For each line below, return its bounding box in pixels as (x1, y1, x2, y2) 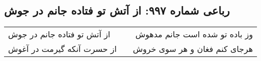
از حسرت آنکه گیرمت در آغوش (8, 43, 117, 55)
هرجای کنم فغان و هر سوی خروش (133, 43, 253, 55)
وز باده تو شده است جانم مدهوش (135, 28, 253, 40)
